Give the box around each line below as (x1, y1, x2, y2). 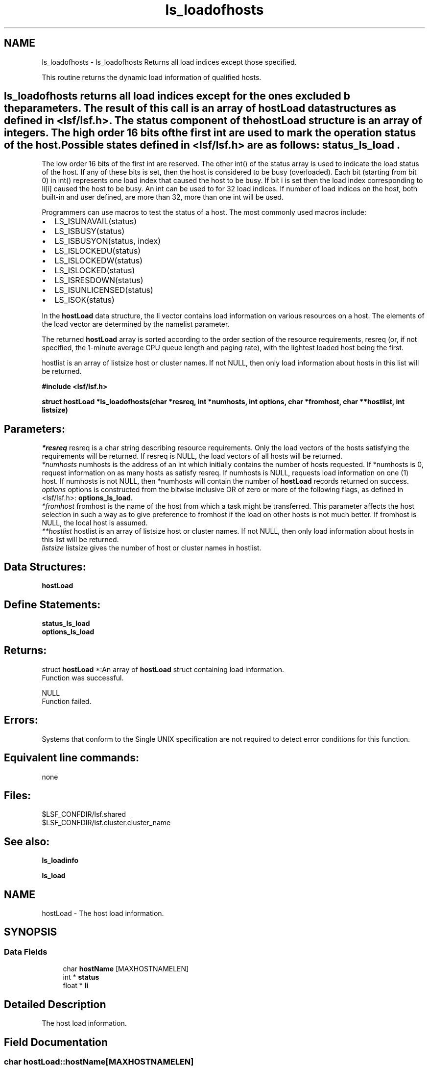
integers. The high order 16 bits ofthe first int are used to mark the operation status (4, 127, 416, 139)
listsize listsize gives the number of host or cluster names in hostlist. (42, 544, 262, 552)
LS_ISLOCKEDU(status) (54, 246, 141, 256)
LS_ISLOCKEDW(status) (54, 256, 143, 266)
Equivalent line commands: (4, 752, 140, 764)
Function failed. (42, 697, 92, 705)
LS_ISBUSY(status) (54, 226, 125, 236)
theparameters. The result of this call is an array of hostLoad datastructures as (4, 102, 397, 115)
